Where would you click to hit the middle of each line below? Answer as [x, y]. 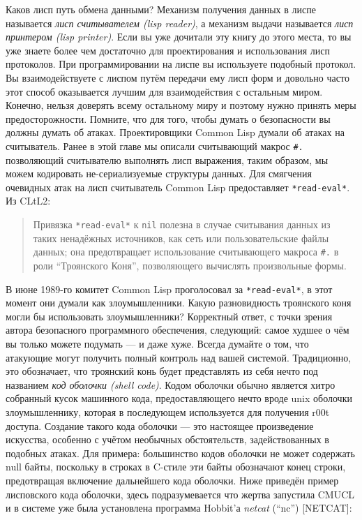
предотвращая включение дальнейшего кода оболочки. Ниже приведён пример [172, 480]
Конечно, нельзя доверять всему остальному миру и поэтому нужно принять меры [181, 105]
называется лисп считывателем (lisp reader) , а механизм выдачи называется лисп [180, 23]
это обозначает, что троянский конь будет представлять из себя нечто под [162, 371]
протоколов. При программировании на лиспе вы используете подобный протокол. [181, 64]
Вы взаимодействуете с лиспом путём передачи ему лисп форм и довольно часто [178, 77]
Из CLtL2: [28, 201]
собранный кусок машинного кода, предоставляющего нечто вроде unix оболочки [179, 398]
